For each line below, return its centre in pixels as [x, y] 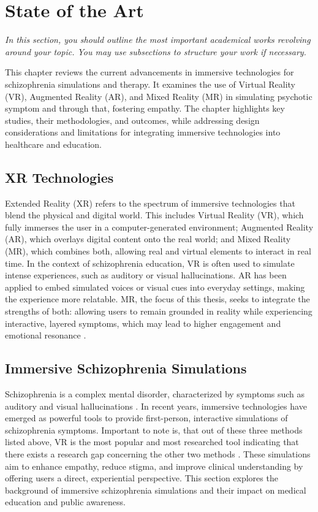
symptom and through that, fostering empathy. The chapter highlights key [145, 108]
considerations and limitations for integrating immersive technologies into [143, 132]
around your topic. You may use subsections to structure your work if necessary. [156, 51]
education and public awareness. [65, 502]
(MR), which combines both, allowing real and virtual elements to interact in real [158, 251]
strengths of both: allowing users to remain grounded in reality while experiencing [159, 311]
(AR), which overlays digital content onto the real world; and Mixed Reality [148, 239]
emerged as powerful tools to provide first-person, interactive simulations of [146, 418]
